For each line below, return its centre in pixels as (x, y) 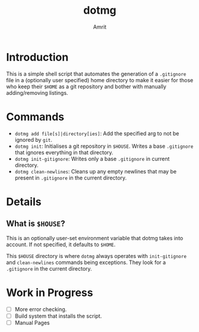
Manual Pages (32, 322)
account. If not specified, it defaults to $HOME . (61, 244)
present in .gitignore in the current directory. (71, 178)
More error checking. (41, 309)
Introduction (37, 57)
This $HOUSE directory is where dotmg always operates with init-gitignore (97, 256)
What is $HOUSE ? (36, 224)
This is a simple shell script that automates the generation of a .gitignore (96, 74)
